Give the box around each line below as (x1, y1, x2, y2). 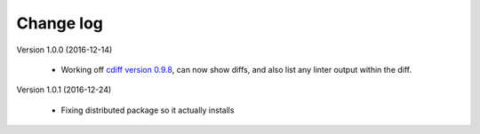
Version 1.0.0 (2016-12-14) (16, 44, 113, 55)
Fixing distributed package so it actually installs (60, 105, 235, 115)
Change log (16, 13, 104, 33)
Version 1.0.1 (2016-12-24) (16, 84, 112, 95)
